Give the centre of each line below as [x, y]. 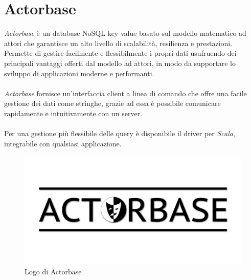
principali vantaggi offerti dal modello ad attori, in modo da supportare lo [120, 63]
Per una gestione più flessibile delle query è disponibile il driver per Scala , [120, 133]
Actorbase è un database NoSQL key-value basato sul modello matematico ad [125, 33]
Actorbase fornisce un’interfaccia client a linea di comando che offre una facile [125, 93]
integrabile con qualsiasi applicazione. [63, 143]
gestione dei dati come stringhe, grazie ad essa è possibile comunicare [112, 103]
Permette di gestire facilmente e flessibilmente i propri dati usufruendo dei [120, 53]
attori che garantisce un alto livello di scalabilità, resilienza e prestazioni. [118, 43]
